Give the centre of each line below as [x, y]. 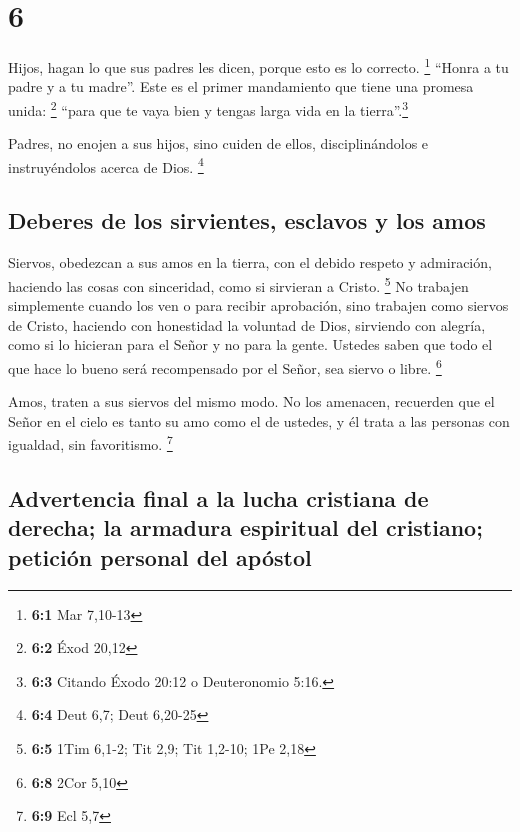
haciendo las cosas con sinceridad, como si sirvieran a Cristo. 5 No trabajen [238, 284]
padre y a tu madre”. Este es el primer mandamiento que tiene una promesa [241, 86]
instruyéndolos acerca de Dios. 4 [106, 165]
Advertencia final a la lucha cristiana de [218, 497]
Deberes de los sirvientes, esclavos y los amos [247, 220]
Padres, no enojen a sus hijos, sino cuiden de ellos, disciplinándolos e [218, 143]
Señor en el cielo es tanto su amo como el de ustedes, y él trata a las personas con [259, 420]
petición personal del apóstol [160, 556]
